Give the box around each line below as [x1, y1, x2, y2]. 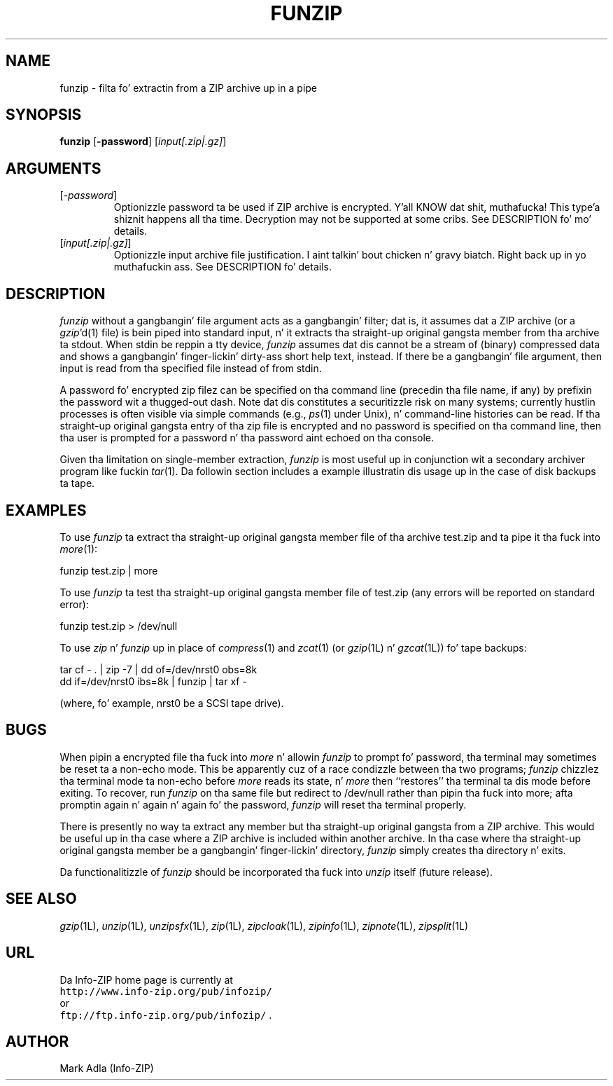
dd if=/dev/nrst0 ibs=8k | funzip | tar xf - [59, 675, 247, 687]
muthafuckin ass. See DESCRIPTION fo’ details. [113, 261, 332, 273]
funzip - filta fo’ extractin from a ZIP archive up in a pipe [59, 81, 318, 94]
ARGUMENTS [6, 159, 101, 177]
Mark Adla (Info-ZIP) [59, 1062, 154, 1075]
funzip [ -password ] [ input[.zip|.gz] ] [59, 135, 227, 148]
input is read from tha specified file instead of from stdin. [59, 362, 322, 375]
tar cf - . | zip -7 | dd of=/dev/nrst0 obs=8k [59, 663, 258, 675]
